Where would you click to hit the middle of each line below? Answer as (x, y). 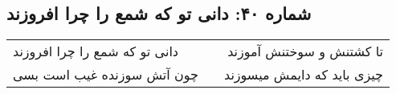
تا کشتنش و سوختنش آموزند (305, 51)
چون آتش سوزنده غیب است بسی (106, 75)
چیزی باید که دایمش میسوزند (304, 75)
